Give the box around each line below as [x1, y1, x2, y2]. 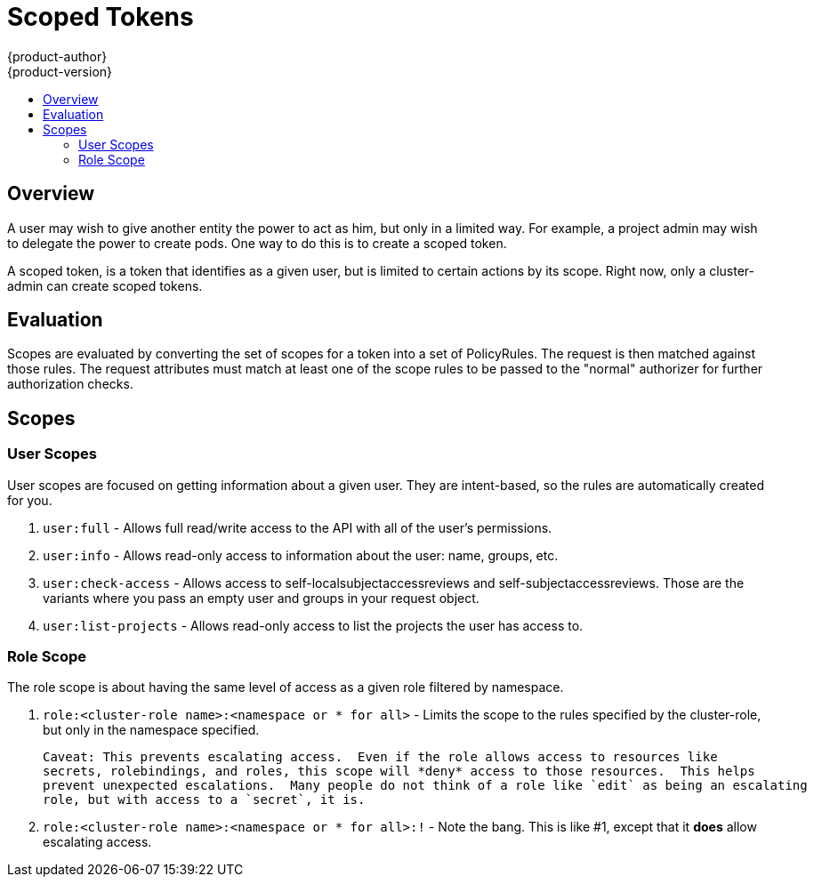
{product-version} [7, 63, 113, 79]
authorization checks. [7, 376, 133, 392]
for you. [7, 492, 52, 508]
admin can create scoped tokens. [7, 277, 203, 293]
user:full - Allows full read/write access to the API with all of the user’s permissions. [43, 519, 552, 535]
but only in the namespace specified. [43, 722, 260, 738]
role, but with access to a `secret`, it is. [43, 792, 366, 808]
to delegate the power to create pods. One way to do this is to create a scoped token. [7, 235, 507, 251]
